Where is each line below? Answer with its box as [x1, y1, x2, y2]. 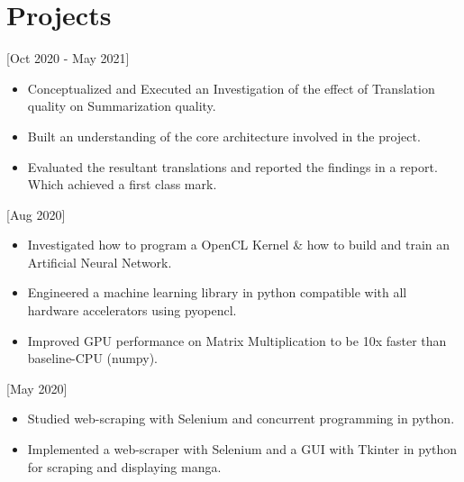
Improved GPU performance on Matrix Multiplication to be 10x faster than [27, 331, 447, 350]
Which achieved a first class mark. [27, 175, 217, 194]
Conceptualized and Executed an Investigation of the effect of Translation [27, 78, 435, 97]
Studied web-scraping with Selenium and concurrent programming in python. [27, 409, 455, 428]
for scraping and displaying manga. [27, 457, 222, 476]
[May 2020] [6, 378, 68, 397]
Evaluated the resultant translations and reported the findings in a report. [27, 157, 438, 176]
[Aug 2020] [6, 205, 66, 223]
